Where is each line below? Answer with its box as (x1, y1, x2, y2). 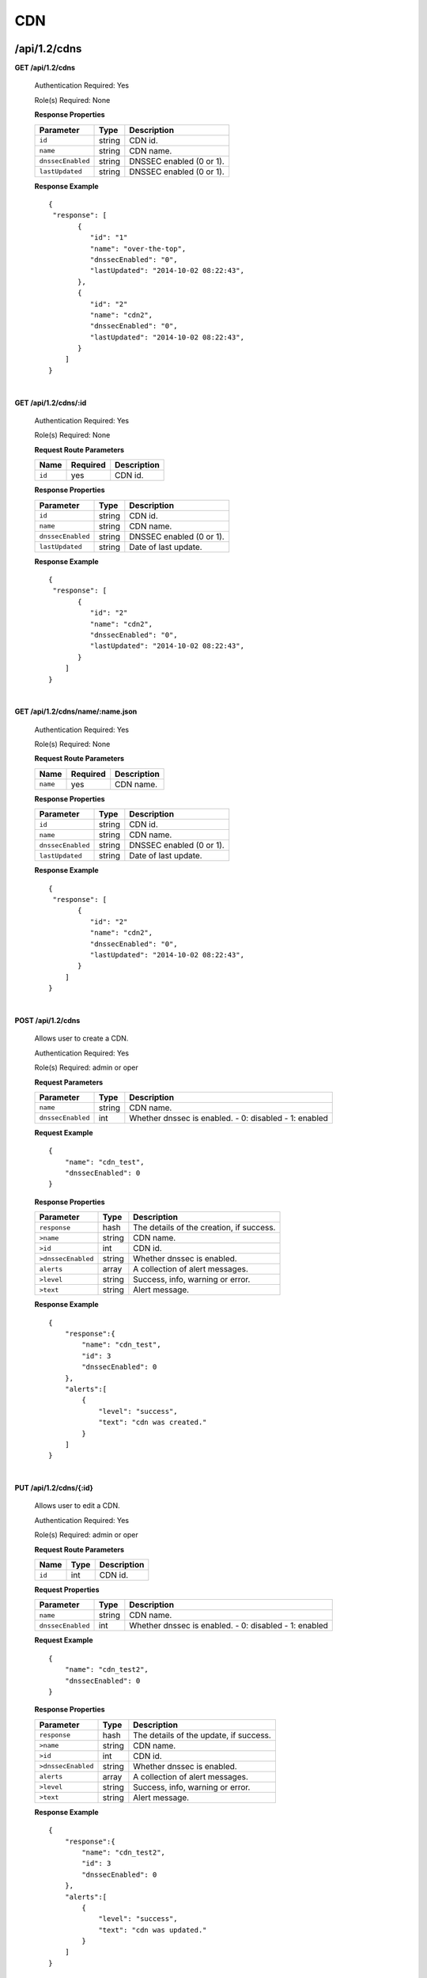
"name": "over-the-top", (89, 244, 187, 253)
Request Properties (34, 1585, 100, 1594)
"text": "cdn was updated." (98, 1925, 207, 1934)
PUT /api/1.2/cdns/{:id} (14, 1483, 94, 1493)
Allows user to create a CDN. (34, 1033, 129, 1044)
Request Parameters (34, 1077, 104, 1087)
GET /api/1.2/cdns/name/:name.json (14, 707, 138, 716)
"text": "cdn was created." (98, 1418, 207, 1427)
